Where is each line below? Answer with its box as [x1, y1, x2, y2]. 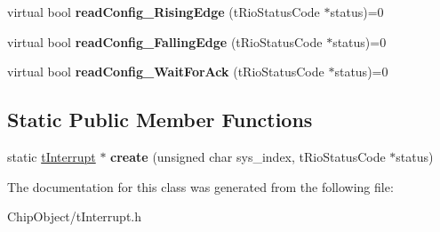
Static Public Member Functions [7, 106, 313, 133]
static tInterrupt [7, 147, 96, 165]
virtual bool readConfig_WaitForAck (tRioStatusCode [7, 62, 324, 81]
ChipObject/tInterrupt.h [7, 207, 142, 226]
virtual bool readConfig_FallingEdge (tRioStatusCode [7, 32, 323, 51]
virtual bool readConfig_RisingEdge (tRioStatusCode [7, 3, 320, 20]
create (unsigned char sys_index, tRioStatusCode [110, 147, 386, 165]
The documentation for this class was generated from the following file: [7, 177, 394, 196]
